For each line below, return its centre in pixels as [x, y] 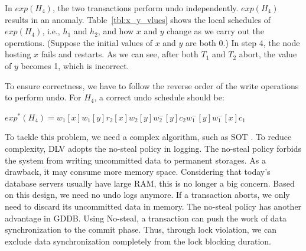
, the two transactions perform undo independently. [145, 8]
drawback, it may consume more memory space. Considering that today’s [138, 172]
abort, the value [268, 54]
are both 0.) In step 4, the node [243, 42]
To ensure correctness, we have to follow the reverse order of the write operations [152, 85]
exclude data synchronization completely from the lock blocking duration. [138, 241]
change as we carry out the [215, 31]
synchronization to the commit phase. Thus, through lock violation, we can [141, 229]
